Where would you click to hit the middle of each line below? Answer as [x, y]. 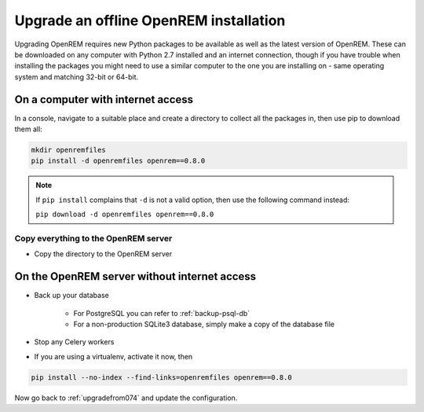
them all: [28, 129]
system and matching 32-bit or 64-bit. [77, 77]
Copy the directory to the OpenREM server [103, 254]
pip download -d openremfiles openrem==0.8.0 [125, 215]
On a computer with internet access [104, 99]
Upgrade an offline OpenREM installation [150, 20]
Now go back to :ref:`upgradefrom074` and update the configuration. [126, 398]
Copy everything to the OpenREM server [93, 238]
